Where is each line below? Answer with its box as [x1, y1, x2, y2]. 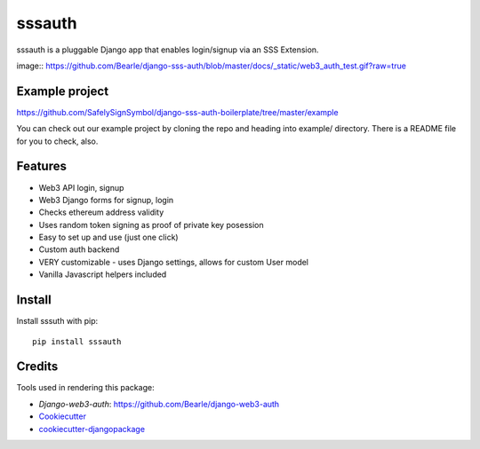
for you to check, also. [16, 136, 99, 146]
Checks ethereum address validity [38, 207, 164, 217]
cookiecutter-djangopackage [38, 423, 146, 434]
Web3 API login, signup [38, 182, 124, 193]
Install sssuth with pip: [16, 316, 99, 327]
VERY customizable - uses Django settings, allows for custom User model [38, 256, 309, 267]
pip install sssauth [32, 336, 122, 346]
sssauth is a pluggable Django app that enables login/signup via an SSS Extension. [16, 44, 319, 55]
